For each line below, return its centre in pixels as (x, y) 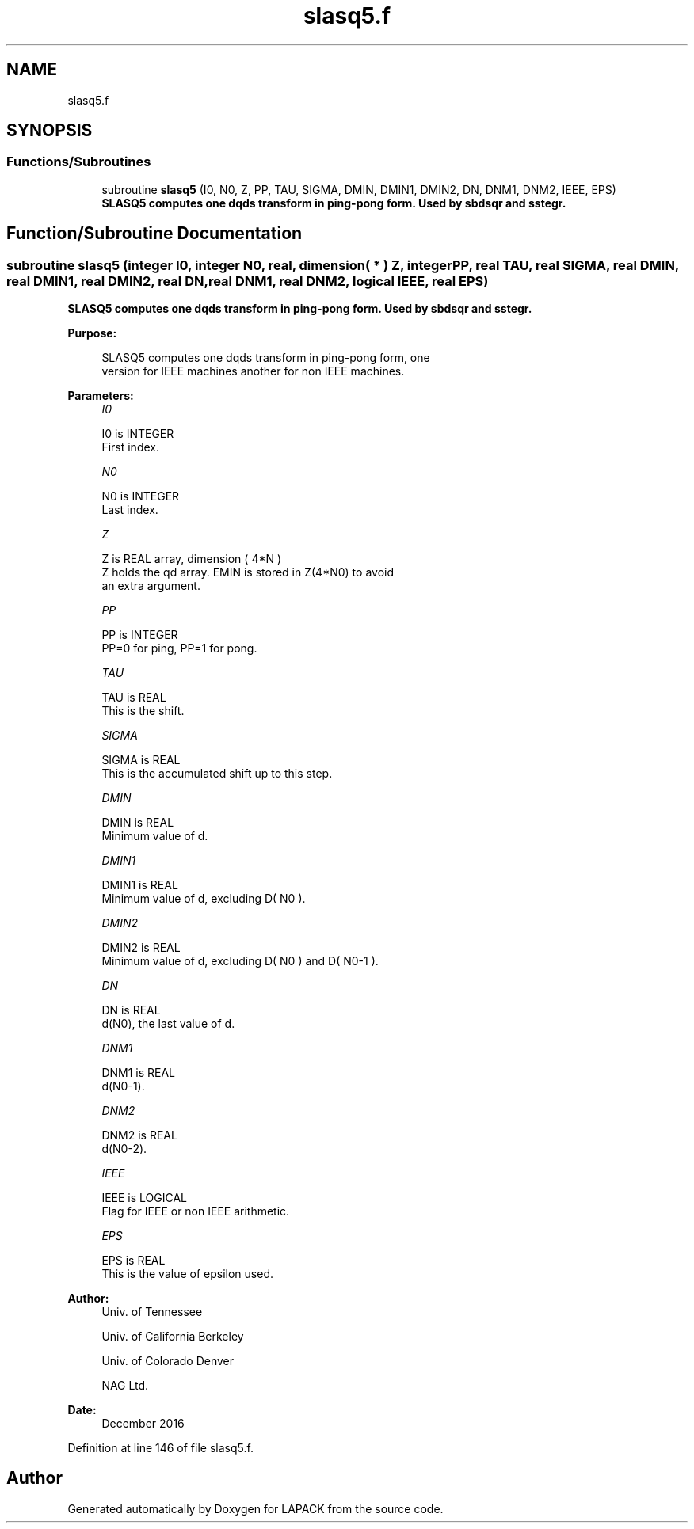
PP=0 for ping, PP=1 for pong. (179, 648)
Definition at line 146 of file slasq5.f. (160, 1448)
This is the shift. (143, 711)
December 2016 (143, 1424)
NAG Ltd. (125, 1386)
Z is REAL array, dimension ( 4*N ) (192, 559)
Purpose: (92, 333)
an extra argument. (151, 586)
